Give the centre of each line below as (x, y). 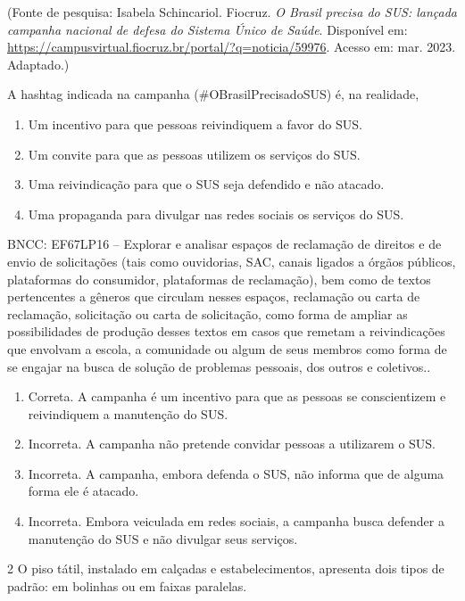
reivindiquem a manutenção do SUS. (128, 413)
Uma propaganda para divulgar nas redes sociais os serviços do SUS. (216, 214)
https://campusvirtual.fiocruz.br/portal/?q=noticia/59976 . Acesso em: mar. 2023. (232, 47)
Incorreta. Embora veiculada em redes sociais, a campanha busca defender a (236, 521)
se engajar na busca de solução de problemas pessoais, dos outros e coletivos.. (219, 366)
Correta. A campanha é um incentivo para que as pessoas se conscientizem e (237, 396)
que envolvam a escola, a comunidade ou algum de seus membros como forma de (227, 348)
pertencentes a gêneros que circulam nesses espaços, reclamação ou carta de (214, 296)
